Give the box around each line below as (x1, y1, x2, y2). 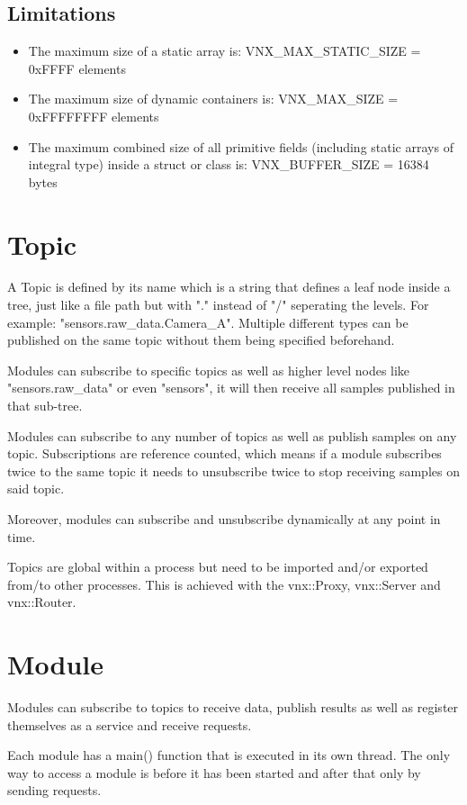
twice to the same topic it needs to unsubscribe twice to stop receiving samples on (7, 461, 460, 480)
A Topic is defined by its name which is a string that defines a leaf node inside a (7, 277, 451, 296)
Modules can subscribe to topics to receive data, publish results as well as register (7, 698, 459, 717)
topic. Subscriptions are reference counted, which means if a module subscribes (7, 444, 442, 463)
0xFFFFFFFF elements (28, 106, 159, 125)
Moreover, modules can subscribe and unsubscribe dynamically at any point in (7, 510, 441, 529)
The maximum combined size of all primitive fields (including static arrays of (28, 137, 454, 156)
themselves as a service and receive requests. (7, 715, 252, 734)
